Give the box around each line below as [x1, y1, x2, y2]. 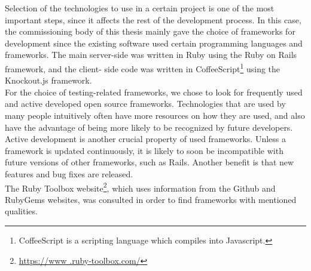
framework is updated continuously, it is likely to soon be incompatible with [5, 144, 283, 156]
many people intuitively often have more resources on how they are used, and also [5, 109, 305, 121]
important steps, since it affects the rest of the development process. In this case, [5, 13, 301, 26]
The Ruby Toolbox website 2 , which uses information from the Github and [5, 180, 276, 194]
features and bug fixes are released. [5, 167, 133, 180]
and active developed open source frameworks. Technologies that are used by [5, 97, 286, 110]
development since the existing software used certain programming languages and [5, 36, 303, 49]
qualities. [5, 205, 38, 217]
